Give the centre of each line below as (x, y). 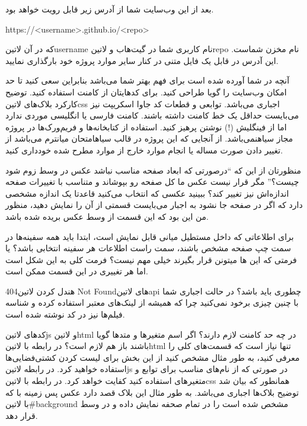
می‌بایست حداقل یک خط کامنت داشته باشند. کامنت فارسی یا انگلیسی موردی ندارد (152, 115)
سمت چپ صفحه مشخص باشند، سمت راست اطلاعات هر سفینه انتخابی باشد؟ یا (148, 248)
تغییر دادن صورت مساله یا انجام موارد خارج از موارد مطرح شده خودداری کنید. (144, 150)
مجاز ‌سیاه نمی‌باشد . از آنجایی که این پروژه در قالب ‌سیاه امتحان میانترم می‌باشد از (149, 138)
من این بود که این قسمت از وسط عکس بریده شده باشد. (107, 216)
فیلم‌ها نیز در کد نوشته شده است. (65, 314)
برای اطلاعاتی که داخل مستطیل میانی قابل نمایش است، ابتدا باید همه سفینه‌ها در (150, 236)
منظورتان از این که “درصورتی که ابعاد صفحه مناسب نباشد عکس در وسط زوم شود (153, 170)
